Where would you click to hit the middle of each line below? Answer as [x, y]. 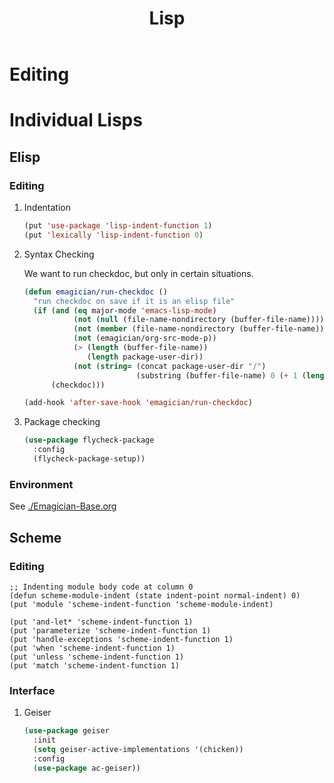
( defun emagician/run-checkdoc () [95, 292]
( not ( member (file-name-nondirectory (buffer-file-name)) [199, 329]
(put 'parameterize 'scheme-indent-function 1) [110, 630]
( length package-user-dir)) [145, 357]
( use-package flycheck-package [89, 440]
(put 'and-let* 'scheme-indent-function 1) [101, 622]
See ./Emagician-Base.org [63, 506]
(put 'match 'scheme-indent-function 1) [95, 665]
